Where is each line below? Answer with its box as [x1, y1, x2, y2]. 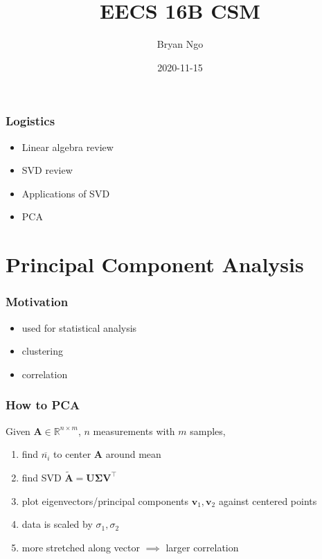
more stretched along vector [21, 540, 140, 554]
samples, [190, 423, 226, 438]
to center [53, 447, 91, 461]
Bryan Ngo [156, 37, 204, 51]
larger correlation [166, 540, 239, 554]
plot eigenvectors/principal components [21, 493, 188, 508]
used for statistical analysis [21, 320, 137, 335]
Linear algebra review [21, 139, 114, 154]
